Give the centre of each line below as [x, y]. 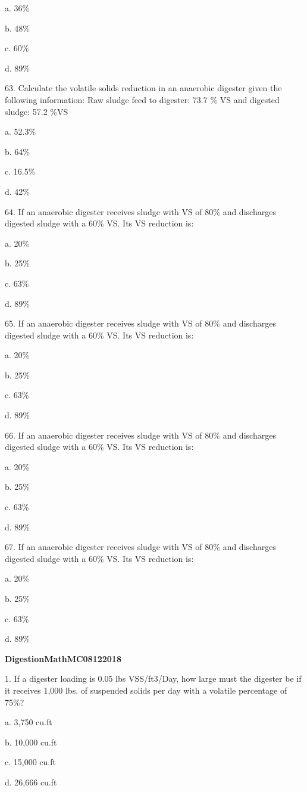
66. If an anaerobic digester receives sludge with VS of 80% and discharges [140, 435]
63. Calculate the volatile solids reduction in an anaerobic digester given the [143, 88]
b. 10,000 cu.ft [31, 742]
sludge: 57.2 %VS [37, 111]
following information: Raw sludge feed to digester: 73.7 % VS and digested [142, 99]
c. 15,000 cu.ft [30, 762]
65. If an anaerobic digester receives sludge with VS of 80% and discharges [140, 323]
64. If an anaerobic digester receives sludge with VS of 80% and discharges [140, 211]
